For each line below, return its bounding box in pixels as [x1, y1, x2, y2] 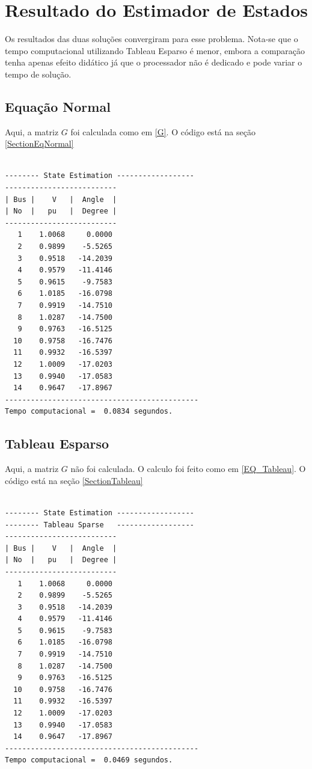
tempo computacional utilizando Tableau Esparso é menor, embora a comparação [5, 44, 305, 57]
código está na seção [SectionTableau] [5, 474, 143, 486]
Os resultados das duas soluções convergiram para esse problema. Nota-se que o [5, 32, 298, 45]
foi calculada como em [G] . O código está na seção [70, 125, 255, 138]
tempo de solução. [5, 67, 72, 80]
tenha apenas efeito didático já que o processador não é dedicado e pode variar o [5, 56, 302, 69]
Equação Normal [5, 97, 111, 115]
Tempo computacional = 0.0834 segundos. [5, 407, 173, 416]
